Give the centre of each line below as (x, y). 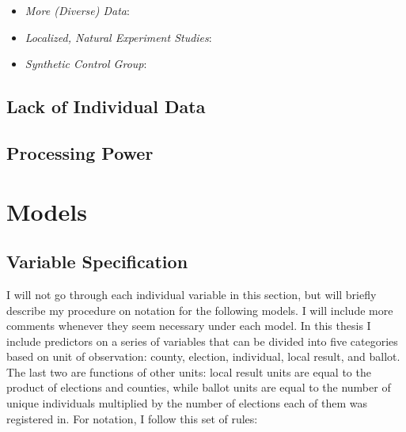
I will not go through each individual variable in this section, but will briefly (192, 294)
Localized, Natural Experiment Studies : (118, 37)
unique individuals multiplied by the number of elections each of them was (187, 403)
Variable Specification (97, 261)
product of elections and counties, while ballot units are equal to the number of (199, 387)
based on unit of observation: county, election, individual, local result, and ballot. (203, 356)
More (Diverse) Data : (77, 10)
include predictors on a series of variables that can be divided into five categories (202, 341)
